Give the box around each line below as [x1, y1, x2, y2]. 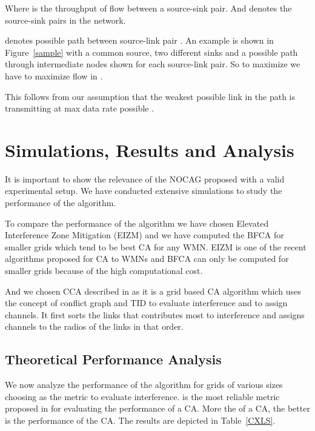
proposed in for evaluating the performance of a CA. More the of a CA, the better [5, 402, 310, 415]
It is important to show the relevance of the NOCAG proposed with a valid [5, 172, 285, 185]
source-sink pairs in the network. [5, 13, 126, 26]
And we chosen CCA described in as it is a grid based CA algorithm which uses [5, 284, 301, 297]
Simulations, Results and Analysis [5, 137, 294, 162]
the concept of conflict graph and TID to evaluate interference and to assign [5, 296, 288, 309]
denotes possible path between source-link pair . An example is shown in [5, 34, 274, 47]
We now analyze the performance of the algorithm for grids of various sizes [5, 378, 283, 391]
